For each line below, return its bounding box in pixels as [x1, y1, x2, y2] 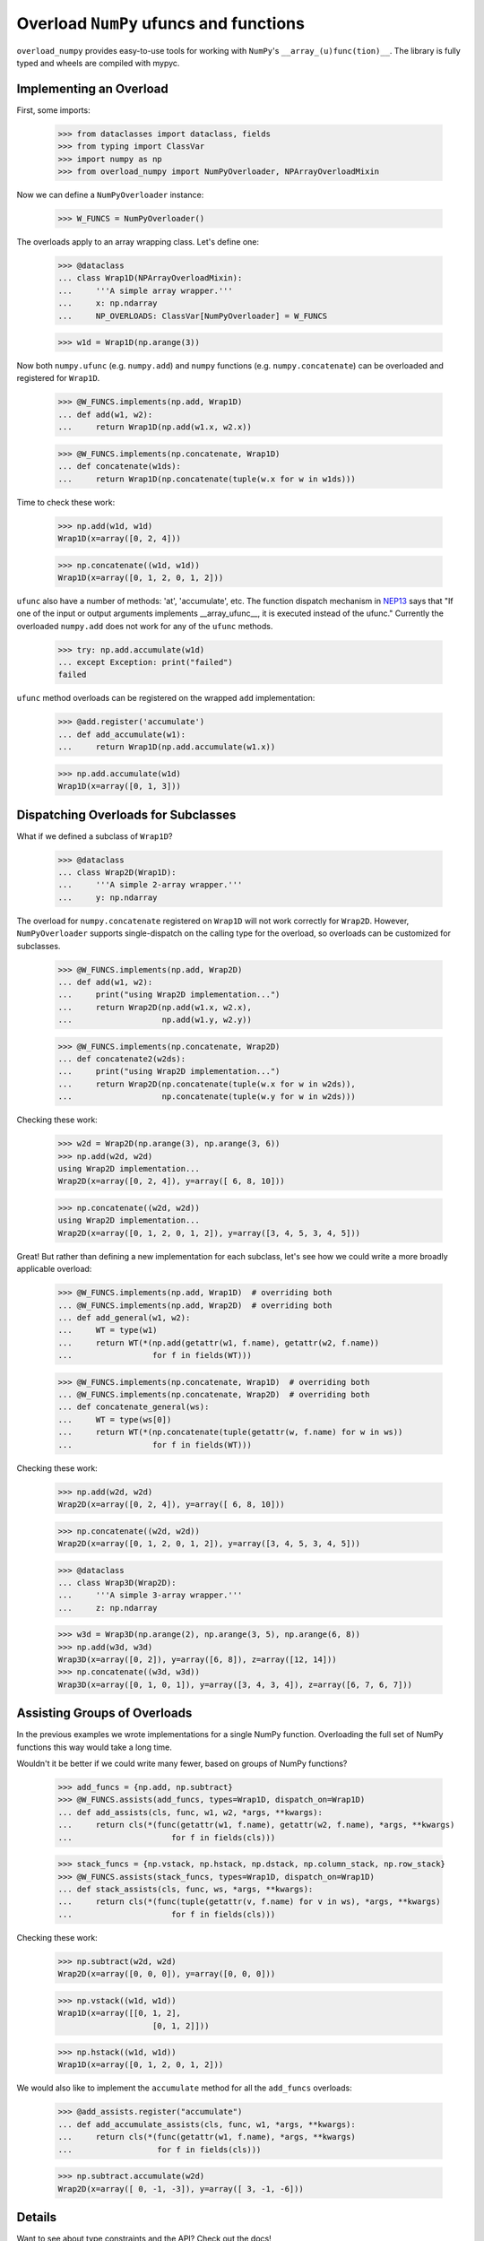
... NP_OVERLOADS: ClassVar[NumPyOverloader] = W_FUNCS [57, 310, 328, 321]
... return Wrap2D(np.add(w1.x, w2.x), [57, 1002, 253, 1012]
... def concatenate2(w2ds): [57, 1054, 186, 1064]
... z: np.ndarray [57, 1603, 158, 1613]
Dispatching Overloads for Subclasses [16, 807, 237, 822]
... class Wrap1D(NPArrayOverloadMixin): [57, 273, 243, 283]
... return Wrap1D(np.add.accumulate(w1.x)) [57, 742, 276, 752]
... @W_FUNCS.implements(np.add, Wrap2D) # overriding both [57, 1300, 333, 1311]
